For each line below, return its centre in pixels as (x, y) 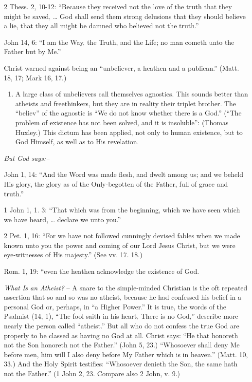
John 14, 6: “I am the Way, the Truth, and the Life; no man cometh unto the (119, 42)
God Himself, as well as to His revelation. (77, 142)
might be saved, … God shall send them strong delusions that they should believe (125, 16)
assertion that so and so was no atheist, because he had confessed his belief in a (123, 297)
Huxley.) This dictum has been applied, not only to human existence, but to (129, 132)
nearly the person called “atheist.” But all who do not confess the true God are (122, 326)
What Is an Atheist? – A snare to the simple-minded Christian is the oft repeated (126, 287)
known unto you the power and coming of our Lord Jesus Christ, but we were (120, 245)
